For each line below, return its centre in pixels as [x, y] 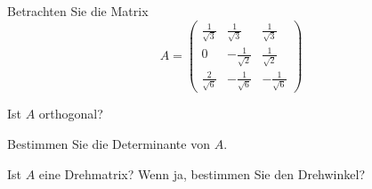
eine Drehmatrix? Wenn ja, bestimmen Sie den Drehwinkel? [202, 173]
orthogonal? [71, 114]
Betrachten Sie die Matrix [78, 11]
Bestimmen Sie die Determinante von [109, 144]
